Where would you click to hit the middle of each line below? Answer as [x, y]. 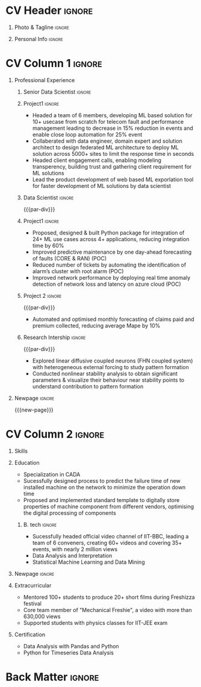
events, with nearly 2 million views [75, 549]
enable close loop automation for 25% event [87, 134]
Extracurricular [33, 585]
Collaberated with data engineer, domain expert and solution [107, 141]
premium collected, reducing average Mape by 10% [96, 325]
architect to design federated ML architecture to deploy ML [105, 147]
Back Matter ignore [52, 677]
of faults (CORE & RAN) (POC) [70, 258]
